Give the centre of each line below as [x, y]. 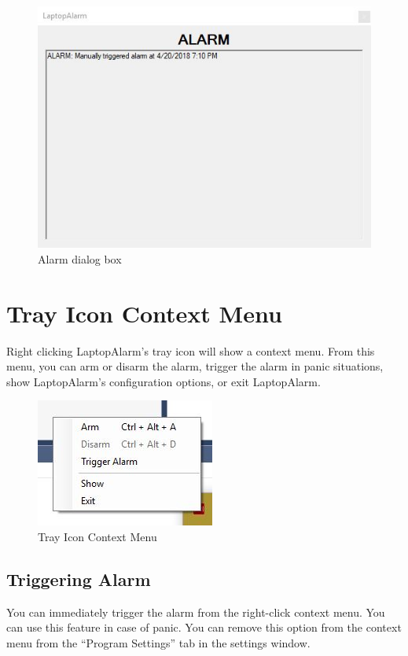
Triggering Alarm [79, 579]
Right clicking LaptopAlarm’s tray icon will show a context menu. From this [191, 350]
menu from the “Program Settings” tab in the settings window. [158, 642]
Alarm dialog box [80, 258]
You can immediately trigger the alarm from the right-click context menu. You [196, 612]
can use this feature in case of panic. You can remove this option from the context [204, 627]
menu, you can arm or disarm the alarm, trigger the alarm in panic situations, [195, 366]
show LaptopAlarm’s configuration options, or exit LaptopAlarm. [164, 381]
